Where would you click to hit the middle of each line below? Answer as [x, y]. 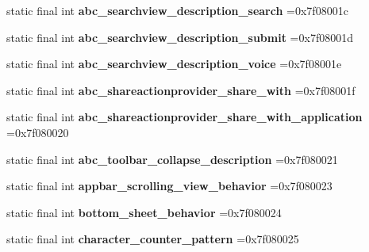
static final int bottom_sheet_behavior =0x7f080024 [144, 212]
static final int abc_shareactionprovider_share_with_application [184, 117]
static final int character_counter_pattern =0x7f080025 [153, 239]
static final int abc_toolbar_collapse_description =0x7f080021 [172, 159]
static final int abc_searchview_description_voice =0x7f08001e [174, 64]
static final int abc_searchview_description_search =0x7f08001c [177, 10]
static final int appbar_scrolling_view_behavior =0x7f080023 [169, 186]
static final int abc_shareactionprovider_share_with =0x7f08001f [181, 90]
